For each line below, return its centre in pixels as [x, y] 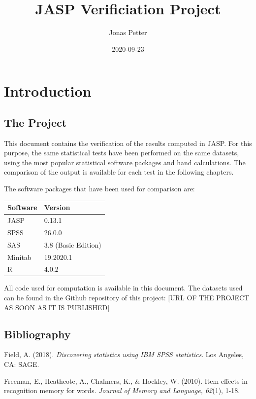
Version [57, 207]
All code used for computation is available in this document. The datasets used [123, 288]
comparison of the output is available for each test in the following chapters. [119, 172]
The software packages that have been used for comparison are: [99, 189]
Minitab [19, 257]
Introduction [48, 91]
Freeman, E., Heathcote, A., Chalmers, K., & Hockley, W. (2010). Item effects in [126, 381]
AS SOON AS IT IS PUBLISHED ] [57, 307]
